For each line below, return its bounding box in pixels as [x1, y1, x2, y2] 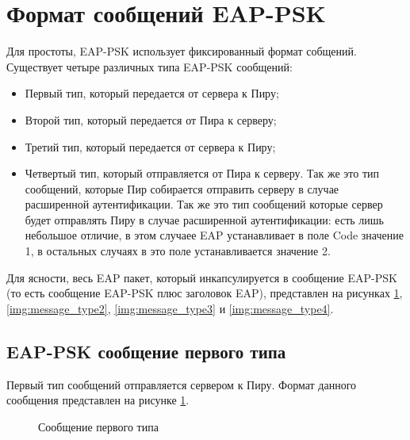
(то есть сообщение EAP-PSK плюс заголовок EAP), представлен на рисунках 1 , [6, 285, 403, 301]
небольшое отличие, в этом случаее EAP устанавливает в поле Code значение [25, 227, 404, 243]
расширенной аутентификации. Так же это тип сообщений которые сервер [25, 196, 383, 212]
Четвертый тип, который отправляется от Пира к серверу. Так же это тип [25, 165, 380, 182]
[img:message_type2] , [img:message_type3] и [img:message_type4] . [6, 300, 334, 316]
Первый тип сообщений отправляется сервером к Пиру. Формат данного [6, 376, 357, 392]
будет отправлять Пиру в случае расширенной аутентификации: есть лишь [25, 211, 384, 228]
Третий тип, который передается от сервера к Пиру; [25, 138, 276, 155]
